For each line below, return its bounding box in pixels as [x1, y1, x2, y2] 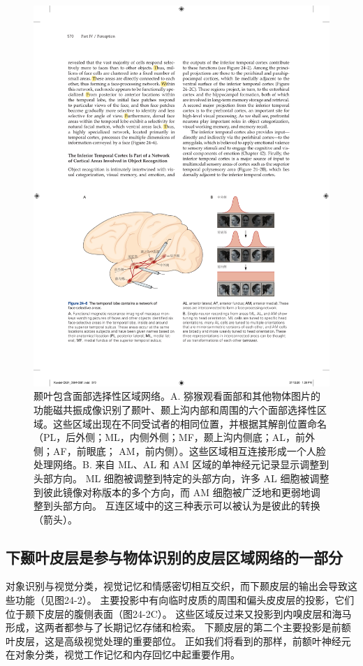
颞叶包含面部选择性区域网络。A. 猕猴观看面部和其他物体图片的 [34, 389, 321, 403]
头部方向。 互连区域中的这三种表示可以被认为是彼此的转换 [52, 498, 320, 513]
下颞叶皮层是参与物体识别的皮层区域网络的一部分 [6, 546, 343, 567]
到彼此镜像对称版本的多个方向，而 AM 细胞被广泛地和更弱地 [34, 484, 311, 499]
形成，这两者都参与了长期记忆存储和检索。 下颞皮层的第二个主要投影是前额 [6, 620, 351, 635]
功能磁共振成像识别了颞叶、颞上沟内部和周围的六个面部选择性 [34, 402, 317, 417]
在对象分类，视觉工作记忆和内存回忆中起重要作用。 [6, 647, 240, 662]
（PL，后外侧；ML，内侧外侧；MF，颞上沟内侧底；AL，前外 [34, 430, 316, 444]
